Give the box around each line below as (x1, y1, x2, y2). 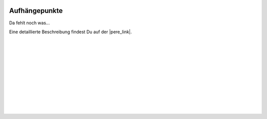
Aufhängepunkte (9, 6, 63, 15)
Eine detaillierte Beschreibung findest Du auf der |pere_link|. (9, 29, 132, 35)
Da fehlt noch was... (9, 20, 50, 26)
